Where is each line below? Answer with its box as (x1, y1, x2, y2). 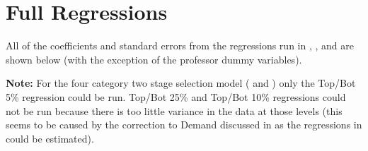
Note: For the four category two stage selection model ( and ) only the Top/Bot (6, 75, 356, 90)
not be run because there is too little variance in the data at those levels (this (6, 103, 343, 118)
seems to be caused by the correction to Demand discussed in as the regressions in (6, 117, 362, 132)
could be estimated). (6, 131, 94, 145)
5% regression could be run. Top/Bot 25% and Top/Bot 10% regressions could (6, 89, 346, 104)
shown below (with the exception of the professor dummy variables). (6, 52, 302, 66)
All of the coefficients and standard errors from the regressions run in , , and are (6, 38, 354, 53)
